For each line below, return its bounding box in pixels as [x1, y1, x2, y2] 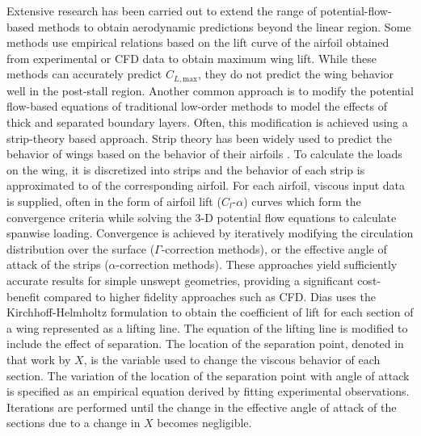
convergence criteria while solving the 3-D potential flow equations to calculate [6, 208, 397, 225]
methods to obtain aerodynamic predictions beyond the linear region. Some [37, 18, 411, 35]
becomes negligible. [157, 414, 252, 431]
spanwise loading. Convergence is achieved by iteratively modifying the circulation [6, 224, 414, 241]
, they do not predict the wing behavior [198, 65, 394, 82]
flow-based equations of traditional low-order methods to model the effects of [6, 98, 387, 115]
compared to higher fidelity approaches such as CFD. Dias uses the [44, 287, 376, 304]
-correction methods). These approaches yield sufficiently [116, 256, 398, 273]
